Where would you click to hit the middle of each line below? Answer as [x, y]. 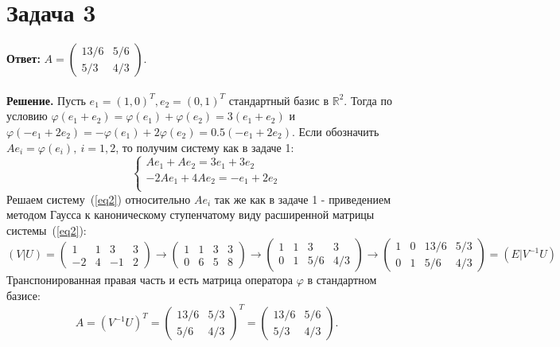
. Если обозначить [335, 131]
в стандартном [342, 280]
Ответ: [23, 58]
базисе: [23, 295]
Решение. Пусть [46, 100]
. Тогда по [368, 100]
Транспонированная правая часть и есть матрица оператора [150, 280]
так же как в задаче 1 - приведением [303, 199]
